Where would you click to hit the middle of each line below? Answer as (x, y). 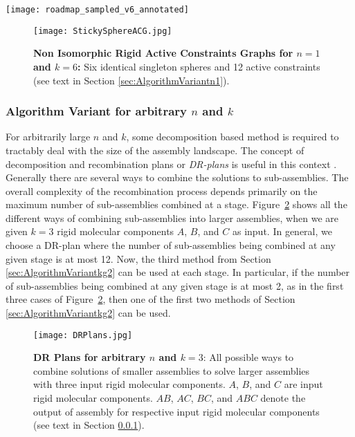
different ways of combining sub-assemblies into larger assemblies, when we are (172, 217)
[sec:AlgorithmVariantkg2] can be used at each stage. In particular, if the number (178, 272)
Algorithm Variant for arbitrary (96, 111)
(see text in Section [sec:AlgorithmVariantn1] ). (131, 80)
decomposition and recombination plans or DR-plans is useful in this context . (171, 164)
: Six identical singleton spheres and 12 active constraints (199, 66)
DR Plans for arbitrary (90, 357)
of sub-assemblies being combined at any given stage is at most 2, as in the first (175, 285)
